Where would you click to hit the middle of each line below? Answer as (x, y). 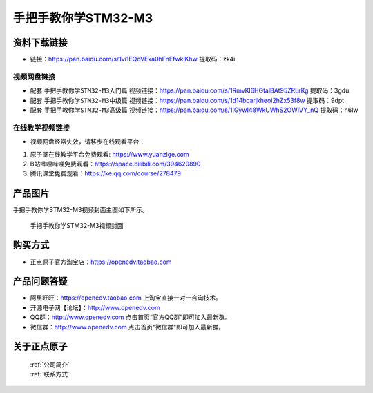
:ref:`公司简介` (50, 364)
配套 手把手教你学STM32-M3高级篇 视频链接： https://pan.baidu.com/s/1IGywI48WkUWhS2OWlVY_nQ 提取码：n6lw (194, 110)
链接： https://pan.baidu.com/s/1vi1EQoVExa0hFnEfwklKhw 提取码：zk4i (133, 59)
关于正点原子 (40, 346)
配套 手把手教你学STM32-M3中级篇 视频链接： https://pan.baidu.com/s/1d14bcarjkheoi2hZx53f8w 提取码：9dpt (187, 100)
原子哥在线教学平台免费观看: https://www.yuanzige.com (109, 154)
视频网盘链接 (34, 77)
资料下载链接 (40, 42)
